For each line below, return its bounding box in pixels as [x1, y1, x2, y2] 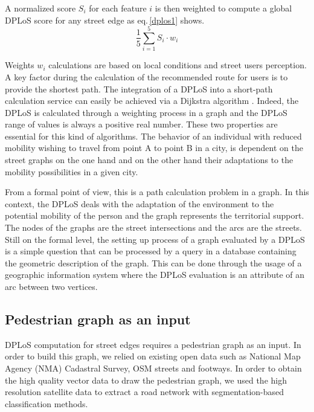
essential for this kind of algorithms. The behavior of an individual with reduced [5, 129, 302, 142]
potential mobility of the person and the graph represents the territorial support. [5, 209, 304, 222]
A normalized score [5, 2, 76, 14]
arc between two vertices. [5, 280, 98, 292]
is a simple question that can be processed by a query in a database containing [5, 245, 296, 257]
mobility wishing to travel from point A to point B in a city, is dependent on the [5, 141, 303, 154]
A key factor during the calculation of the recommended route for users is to [5, 70, 288, 83]
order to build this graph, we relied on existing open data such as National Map [5, 350, 301, 362]
